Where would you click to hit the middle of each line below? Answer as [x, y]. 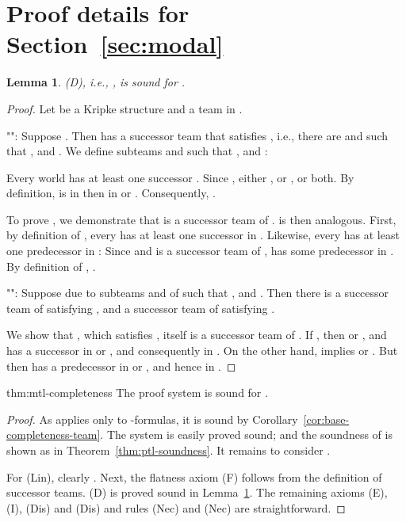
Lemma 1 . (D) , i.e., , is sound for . [96, 82]
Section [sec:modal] [115, 44]
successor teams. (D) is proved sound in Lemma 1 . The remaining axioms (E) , [197, 492]
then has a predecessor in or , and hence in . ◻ [121, 366]
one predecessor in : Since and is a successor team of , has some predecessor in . [200, 251]
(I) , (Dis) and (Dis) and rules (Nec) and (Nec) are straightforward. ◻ [176, 507]
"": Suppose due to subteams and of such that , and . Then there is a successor [198, 293]
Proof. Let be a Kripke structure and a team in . [124, 108]
